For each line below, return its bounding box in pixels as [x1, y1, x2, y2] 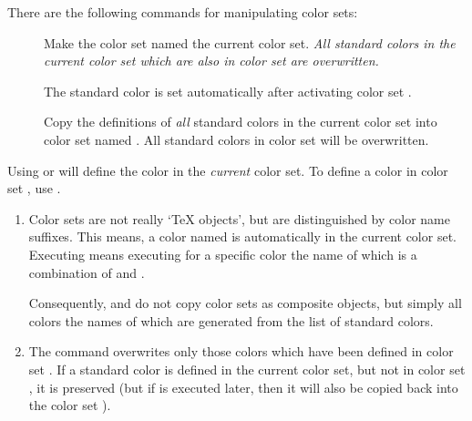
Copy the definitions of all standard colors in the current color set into [44, 112, 437, 131]
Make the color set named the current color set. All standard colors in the [44, 33, 456, 52]
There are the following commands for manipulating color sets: [7, 3, 358, 21]
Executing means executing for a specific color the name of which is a [28, 244, 417, 263]
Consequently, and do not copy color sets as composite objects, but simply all [28, 293, 462, 313]
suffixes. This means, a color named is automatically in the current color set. [28, 227, 457, 246]
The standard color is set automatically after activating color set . [44, 81, 412, 100]
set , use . [7, 179, 61, 198]
